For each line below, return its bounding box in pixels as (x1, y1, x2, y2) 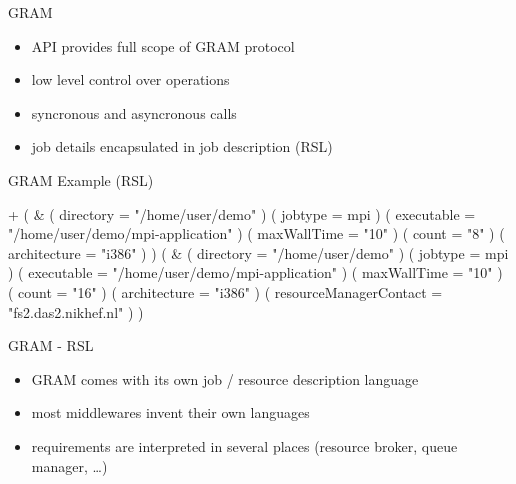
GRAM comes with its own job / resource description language (31, 368, 419, 389)
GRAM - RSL (8, 335, 94, 356)
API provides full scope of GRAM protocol (31, 35, 295, 56)
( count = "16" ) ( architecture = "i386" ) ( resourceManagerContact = (8, 281, 443, 302)
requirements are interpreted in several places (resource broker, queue (31, 435, 458, 456)
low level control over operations (31, 69, 230, 90)
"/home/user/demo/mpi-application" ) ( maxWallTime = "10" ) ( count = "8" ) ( (8, 223, 505, 244)
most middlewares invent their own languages (31, 402, 310, 423)
